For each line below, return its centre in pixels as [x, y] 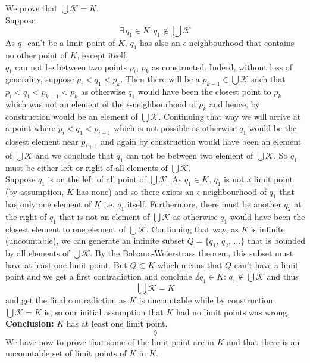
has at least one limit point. [117, 323]
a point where [31, 128]
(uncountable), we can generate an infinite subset [95, 241]
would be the [273, 128]
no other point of [36, 55]
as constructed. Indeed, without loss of [222, 66]
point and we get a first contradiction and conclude [99, 276]
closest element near [42, 142]
